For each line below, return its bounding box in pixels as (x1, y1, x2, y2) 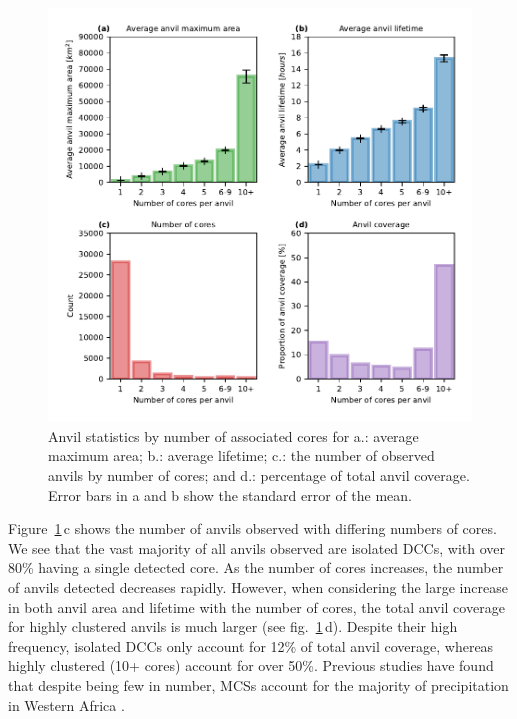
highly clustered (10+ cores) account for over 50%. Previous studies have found (8, 655, 494, 676)
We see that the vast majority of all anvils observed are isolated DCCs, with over (8, 537, 505, 558)
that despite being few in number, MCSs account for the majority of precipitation (8, 674, 509, 695)
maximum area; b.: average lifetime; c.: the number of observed (48, 445, 435, 466)
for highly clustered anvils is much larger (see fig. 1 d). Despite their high (8, 616, 458, 637)
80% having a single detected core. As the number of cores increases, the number (8, 557, 504, 578)
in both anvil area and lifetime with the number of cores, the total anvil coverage (8, 596, 505, 617)
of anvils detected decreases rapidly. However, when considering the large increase (8, 577, 508, 598)
